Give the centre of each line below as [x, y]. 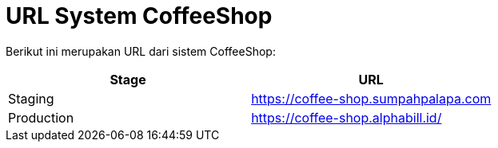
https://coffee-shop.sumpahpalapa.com [371, 98]
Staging [31, 98]
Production [41, 117]
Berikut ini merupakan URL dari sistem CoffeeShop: [141, 51]
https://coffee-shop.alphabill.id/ [347, 117]
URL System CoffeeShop [139, 16]
